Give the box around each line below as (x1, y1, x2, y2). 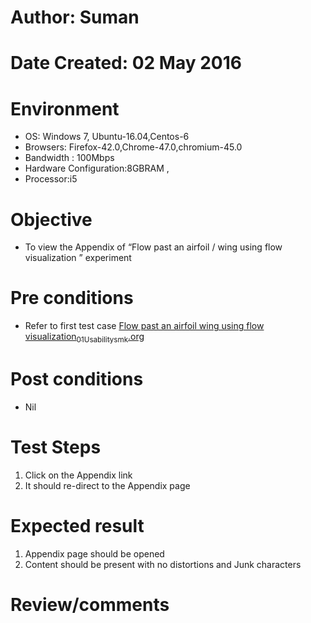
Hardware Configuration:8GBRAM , (24, 162, 170, 175)
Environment (10, 97, 120, 120)
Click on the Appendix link (24, 469, 133, 481)
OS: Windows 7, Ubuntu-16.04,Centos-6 (24, 131, 190, 143)
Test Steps (10, 436, 102, 459)
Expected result (10, 515, 145, 538)
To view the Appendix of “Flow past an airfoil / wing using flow (24, 241, 283, 253)
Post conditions (10, 368, 144, 391)
